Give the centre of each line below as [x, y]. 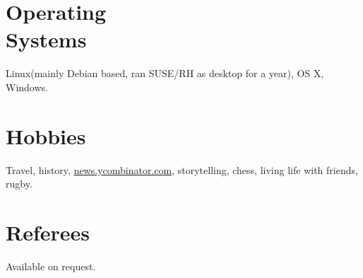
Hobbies [46, 135]
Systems [46, 39]
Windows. [27, 87]
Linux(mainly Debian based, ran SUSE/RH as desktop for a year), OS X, [165, 73]
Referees [48, 232]
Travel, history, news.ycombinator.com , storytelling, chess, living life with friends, [182, 169]
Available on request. [51, 266]
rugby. [19, 184]
